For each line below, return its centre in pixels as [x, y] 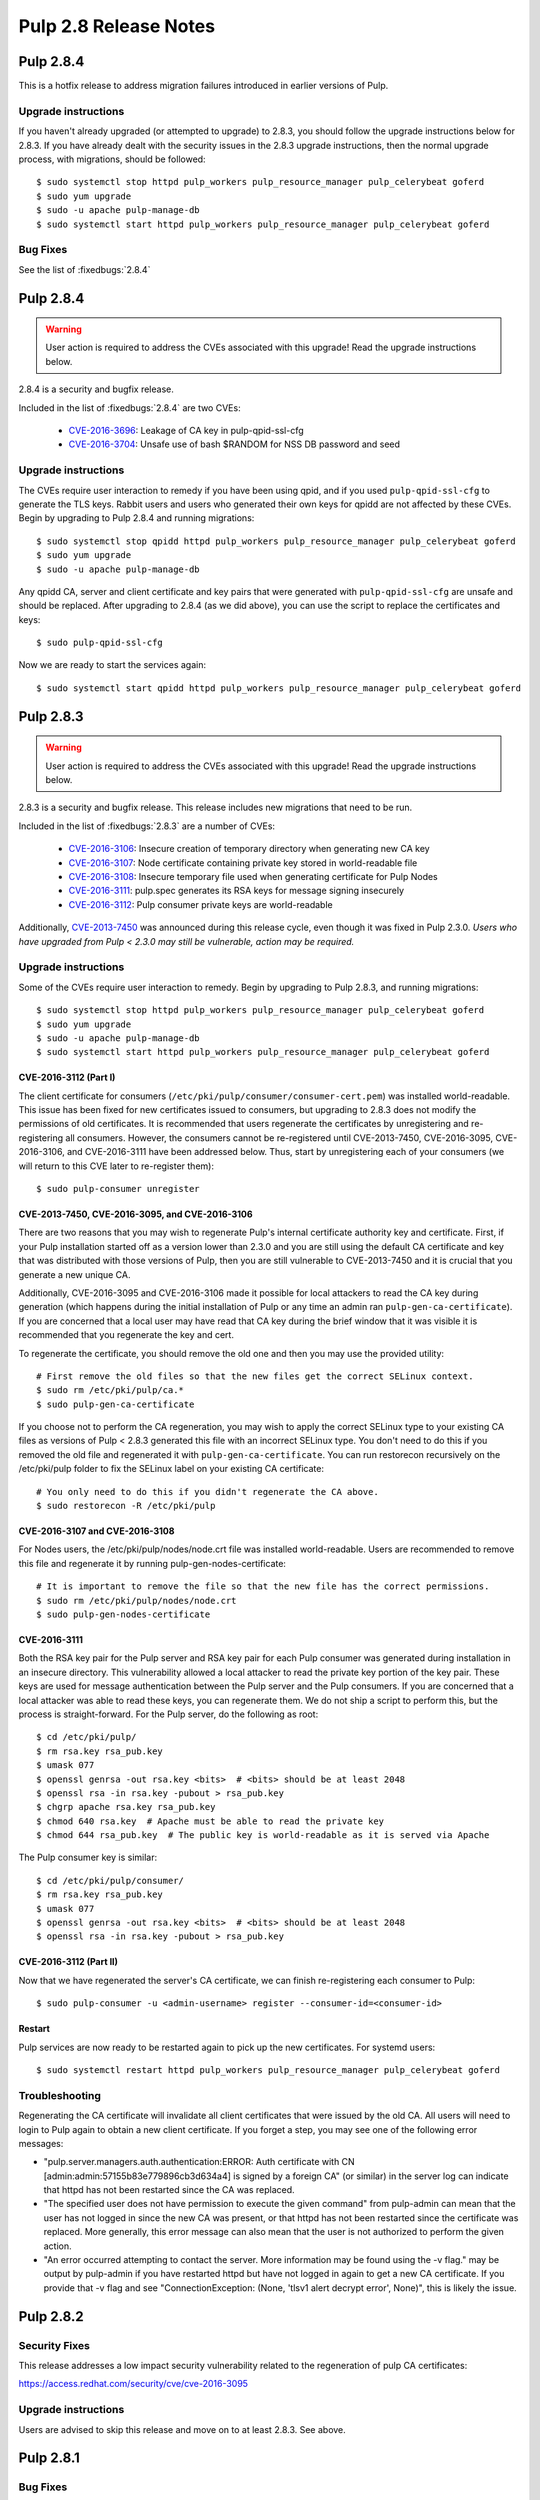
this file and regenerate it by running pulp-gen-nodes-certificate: [152, 1563]
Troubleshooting [60, 2095]
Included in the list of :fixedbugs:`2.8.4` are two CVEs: [129, 407]
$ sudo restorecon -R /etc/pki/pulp [126, 1506]
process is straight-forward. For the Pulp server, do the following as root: [168, 1714]
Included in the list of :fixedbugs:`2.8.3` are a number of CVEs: [146, 826]
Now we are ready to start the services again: [112, 665]
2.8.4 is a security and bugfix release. [96, 389]
